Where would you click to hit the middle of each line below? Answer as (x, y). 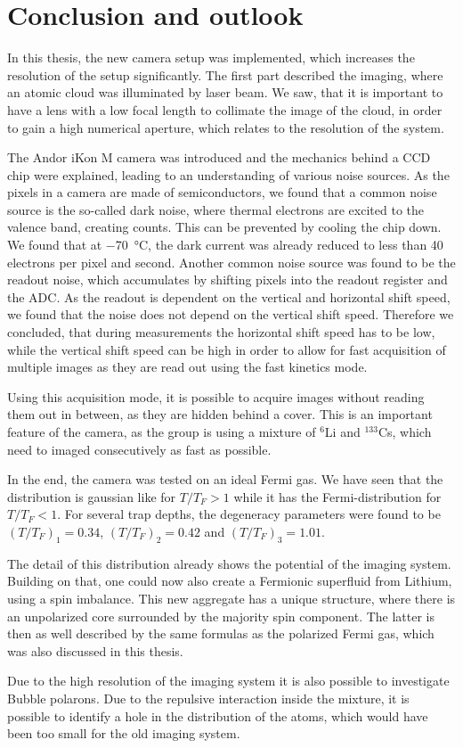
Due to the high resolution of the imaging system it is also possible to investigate (228, 681)
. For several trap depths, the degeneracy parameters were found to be (249, 514)
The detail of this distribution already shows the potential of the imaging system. (229, 563)
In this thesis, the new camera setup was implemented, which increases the (211, 58)
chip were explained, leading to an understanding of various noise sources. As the (228, 174)
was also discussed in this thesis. (95, 650)
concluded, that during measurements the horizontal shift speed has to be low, (221, 332)
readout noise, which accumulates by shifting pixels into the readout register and (227, 279)
